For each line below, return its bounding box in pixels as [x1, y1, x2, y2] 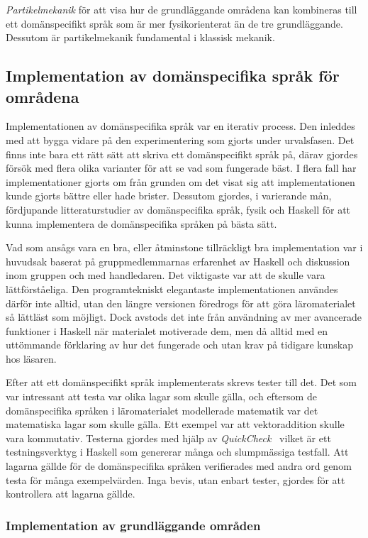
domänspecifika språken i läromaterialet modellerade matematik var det [6, 402, 318, 417]
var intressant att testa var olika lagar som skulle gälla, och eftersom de [6, 389, 317, 404]
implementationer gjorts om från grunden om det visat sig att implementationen [6, 174, 355, 189]
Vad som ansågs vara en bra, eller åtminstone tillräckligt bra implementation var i [6, 240, 363, 255]
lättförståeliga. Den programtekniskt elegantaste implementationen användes [6, 281, 338, 296]
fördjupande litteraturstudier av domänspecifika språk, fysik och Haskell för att [6, 202, 351, 216]
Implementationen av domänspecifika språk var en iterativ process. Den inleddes [6, 119, 355, 133]
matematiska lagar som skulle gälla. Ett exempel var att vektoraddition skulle [6, 417, 345, 432]
